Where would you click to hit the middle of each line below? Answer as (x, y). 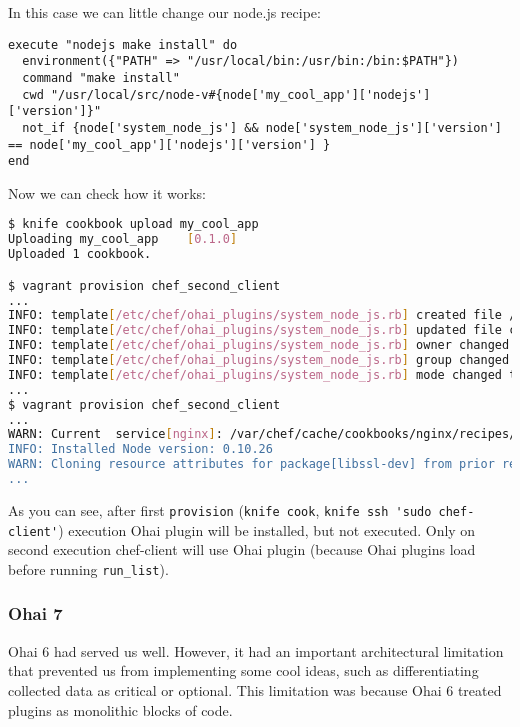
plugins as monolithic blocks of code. (120, 709)
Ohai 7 (35, 613)
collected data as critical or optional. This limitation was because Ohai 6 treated (255, 689)
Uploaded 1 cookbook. (80, 254)
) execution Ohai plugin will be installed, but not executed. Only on (267, 529)
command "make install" (101, 77)
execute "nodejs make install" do (123, 44)
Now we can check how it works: (107, 192)
